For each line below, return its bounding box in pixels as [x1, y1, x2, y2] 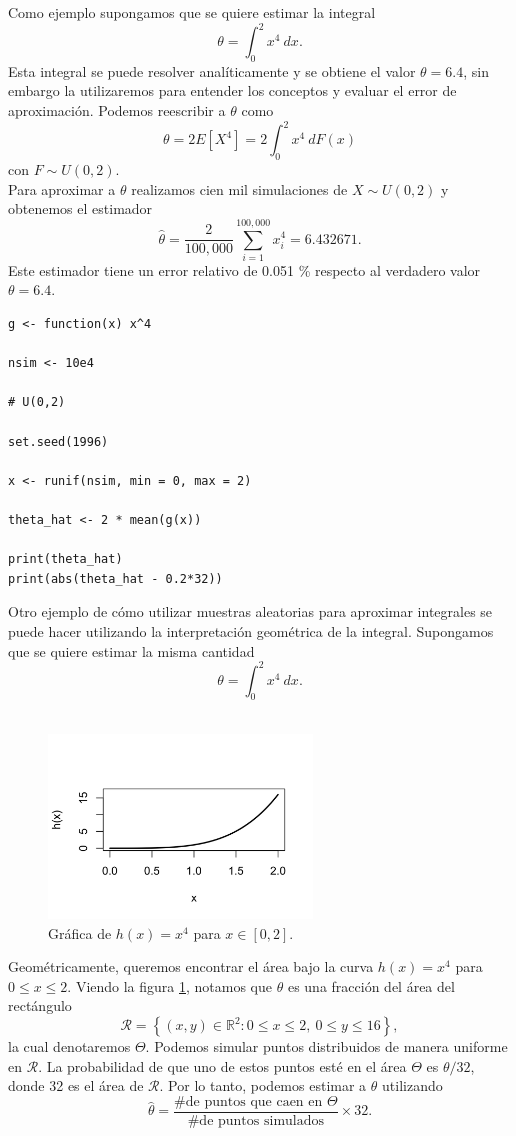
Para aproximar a [8, 178, 116, 199]
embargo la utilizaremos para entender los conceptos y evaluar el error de [8, 80, 457, 101]
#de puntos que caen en [174, 1094, 323, 1109]
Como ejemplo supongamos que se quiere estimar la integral [8, 2, 376, 22]
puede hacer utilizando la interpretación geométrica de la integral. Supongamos [8, 620, 494, 641]
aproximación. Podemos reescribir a [8, 100, 226, 121]
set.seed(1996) [8, 434, 109, 449]
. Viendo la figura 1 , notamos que [67, 975, 273, 996]
